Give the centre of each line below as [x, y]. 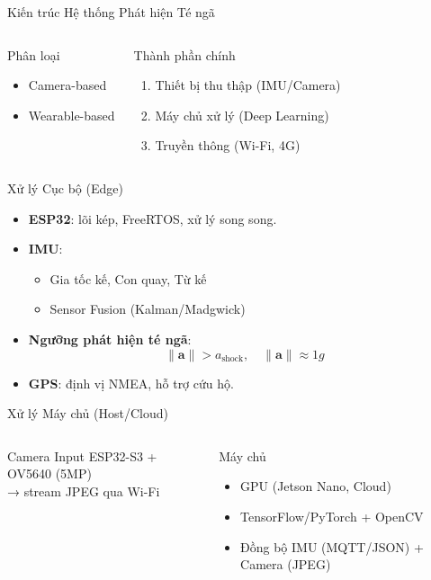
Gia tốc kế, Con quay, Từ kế [128, 278]
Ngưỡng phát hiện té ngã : [110, 339]
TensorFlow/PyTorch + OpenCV [332, 516]
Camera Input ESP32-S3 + [82, 455]
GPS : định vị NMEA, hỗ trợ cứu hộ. [131, 383]
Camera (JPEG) [286, 564]
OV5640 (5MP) [49, 473]
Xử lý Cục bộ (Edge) [65, 187]
